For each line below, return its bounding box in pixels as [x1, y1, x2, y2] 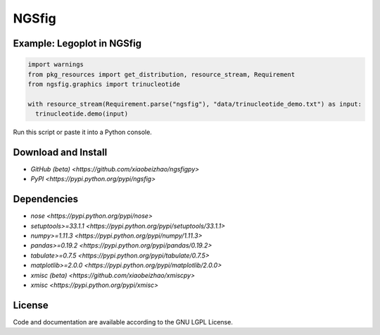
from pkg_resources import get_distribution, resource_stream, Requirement [27, 71, 296, 78]
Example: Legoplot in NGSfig [13, 37, 142, 49]
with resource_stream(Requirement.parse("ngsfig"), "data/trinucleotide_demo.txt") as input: [27, 99, 362, 108]
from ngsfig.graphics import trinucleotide [27, 80, 181, 88]
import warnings [27, 61, 84, 68]
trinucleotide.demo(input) [35, 110, 129, 118]
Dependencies [13, 193, 79, 205]
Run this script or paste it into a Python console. [13, 128, 153, 137]
